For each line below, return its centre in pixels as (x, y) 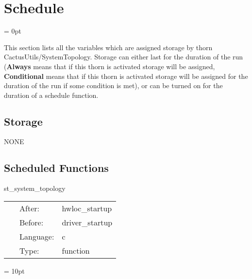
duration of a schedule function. (51, 95)
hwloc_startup (87, 208)
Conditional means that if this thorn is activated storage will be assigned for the (126, 76)
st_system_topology (35, 188)
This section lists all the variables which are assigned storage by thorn (108, 47)
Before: (32, 222)
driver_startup (87, 222)
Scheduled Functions (56, 168)
